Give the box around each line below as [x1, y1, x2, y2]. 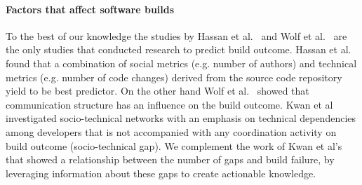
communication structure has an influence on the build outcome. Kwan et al [6, 97, 333, 111]
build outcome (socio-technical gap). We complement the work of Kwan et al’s [6, 138, 342, 153]
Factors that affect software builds [6, 1, 175, 16]
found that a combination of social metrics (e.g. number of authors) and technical [6, 55, 357, 70]
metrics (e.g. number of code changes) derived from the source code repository [6, 69, 342, 84]
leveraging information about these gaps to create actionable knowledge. [6, 165, 316, 180]
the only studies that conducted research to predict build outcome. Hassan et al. [6, 42, 351, 57]
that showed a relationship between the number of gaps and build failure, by [6, 152, 335, 167]
